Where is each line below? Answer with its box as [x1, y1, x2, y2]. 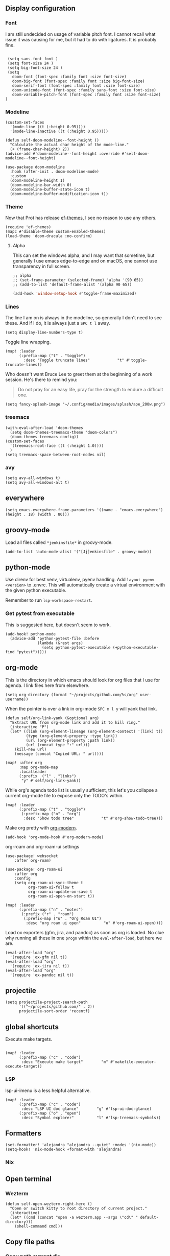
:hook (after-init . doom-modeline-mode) [10, 169, 100, 174]
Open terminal [5, 1174, 52, 1183]
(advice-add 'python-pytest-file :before [10, 636, 100, 641]
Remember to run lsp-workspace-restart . [5, 597, 93, 603]
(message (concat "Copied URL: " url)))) [14, 751, 104, 756]
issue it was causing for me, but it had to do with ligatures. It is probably [5, 36, 157, 42]
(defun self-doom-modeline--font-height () [5, 137, 100, 143]
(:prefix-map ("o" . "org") [21, 811, 81, 816]
